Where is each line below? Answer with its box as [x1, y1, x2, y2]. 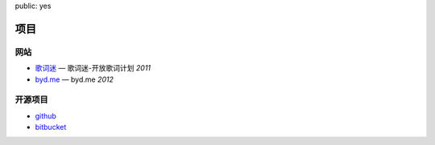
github [35, 111, 56, 120]
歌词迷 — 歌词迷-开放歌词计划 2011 [35, 63, 151, 73]
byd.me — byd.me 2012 [35, 75, 114, 84]
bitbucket [35, 123, 67, 132]
